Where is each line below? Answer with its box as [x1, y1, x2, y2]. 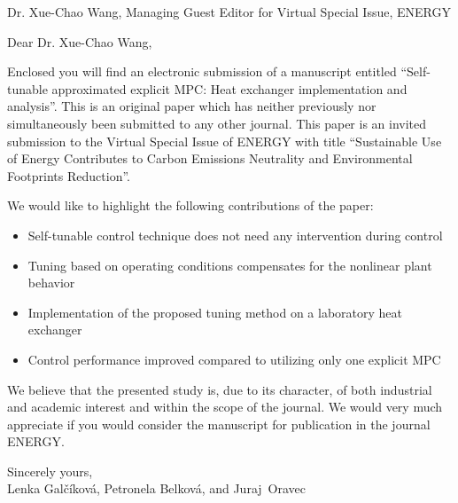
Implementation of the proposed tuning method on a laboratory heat [27, 303, 402, 321]
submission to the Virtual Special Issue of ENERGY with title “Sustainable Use [7, 131, 442, 150]
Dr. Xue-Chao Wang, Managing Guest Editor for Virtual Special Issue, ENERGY [7, 3, 451, 20]
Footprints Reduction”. [7, 166, 130, 185]
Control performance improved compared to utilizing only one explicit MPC [27, 350, 441, 368]
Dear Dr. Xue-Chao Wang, [7, 32, 152, 51]
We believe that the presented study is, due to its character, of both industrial [7, 380, 432, 398]
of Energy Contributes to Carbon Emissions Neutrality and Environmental [7, 149, 413, 168]
